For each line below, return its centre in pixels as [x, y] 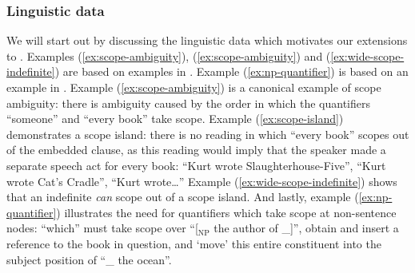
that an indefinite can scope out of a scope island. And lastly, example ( [183, 197]
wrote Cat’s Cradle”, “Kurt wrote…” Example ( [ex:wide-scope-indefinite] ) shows [202, 181]
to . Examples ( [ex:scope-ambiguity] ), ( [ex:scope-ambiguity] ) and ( [169, 55]
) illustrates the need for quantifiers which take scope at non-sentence [226, 212]
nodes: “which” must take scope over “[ [102, 228]
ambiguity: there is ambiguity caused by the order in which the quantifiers [189, 103]
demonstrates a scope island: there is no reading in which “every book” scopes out [208, 134]
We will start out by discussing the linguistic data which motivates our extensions [207, 40]
